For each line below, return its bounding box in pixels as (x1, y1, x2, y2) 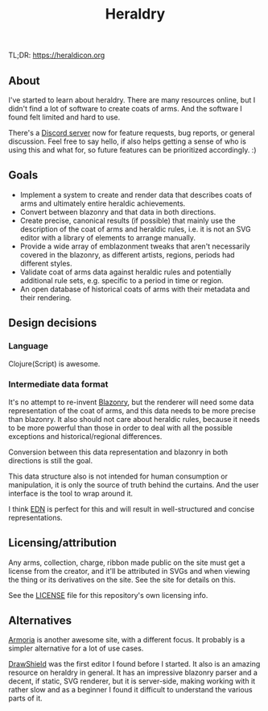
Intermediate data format (8, 379, 109, 390)
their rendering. (19, 292, 72, 303)
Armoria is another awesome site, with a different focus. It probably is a (8, 635, 245, 645)
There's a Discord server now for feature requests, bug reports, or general (8, 128, 255, 137)
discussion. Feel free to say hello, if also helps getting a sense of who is (8, 136, 247, 146)
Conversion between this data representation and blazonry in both (8, 447, 229, 457)
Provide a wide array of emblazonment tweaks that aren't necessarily (19, 241, 251, 251)
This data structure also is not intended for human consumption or (8, 471, 228, 481)
